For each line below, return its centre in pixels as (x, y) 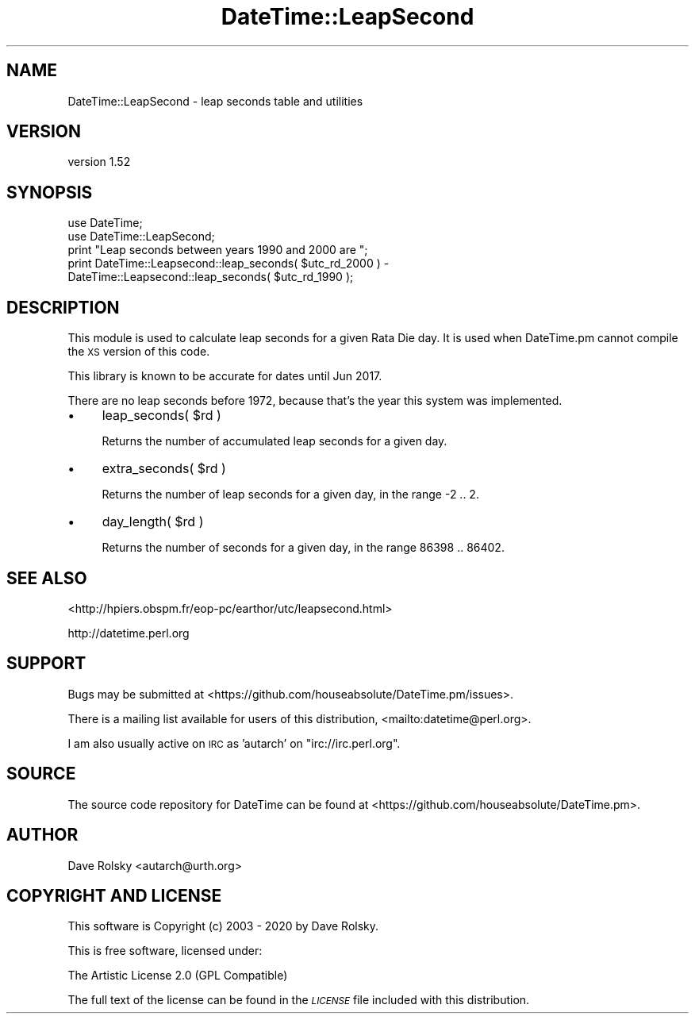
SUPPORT (46, 664)
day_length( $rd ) (153, 522)
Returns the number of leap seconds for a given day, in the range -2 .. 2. (290, 495)
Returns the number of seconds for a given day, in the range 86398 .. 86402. (303, 548)
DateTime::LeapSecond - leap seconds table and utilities (215, 101)
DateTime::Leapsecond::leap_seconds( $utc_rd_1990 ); (211, 277)
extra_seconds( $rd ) (164, 469)
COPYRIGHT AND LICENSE (114, 895)
